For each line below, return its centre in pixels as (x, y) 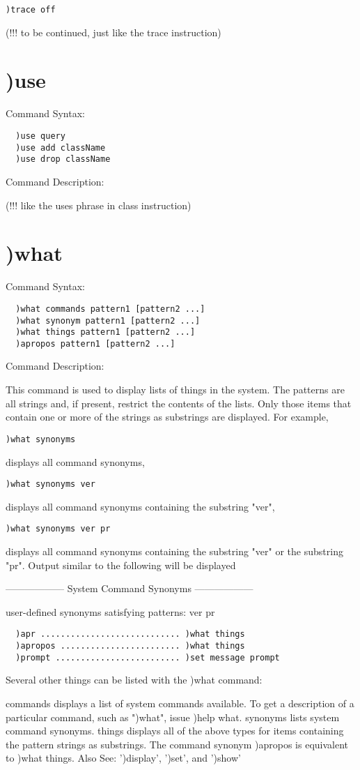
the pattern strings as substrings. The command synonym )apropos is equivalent (177, 744)
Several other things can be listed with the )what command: (134, 680)
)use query (40, 136)
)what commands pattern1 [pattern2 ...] (110, 309)
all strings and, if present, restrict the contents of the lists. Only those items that (179, 403)
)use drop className (63, 159)
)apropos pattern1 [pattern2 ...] (95, 344)
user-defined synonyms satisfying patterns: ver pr (110, 611)
